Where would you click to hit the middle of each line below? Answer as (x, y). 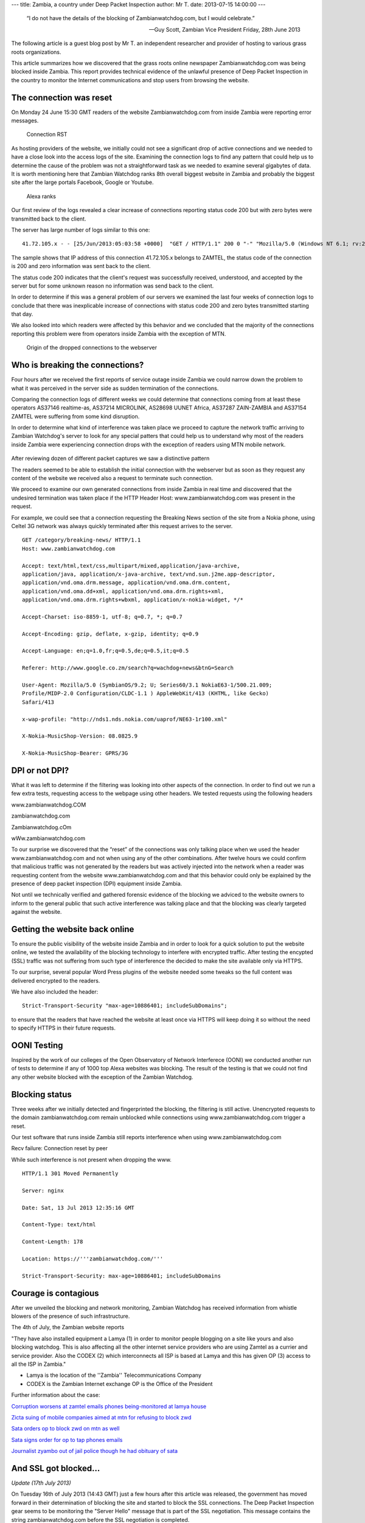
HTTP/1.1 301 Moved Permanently (70, 1174)
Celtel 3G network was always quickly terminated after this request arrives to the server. (122, 526)
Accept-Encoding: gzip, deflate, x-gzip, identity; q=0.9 (110, 634)
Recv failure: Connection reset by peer (59, 1148)
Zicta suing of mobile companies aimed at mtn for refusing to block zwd (101, 1417)
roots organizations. (36, 52)
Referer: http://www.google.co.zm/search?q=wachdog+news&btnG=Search (128, 668)
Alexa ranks (41, 196)
